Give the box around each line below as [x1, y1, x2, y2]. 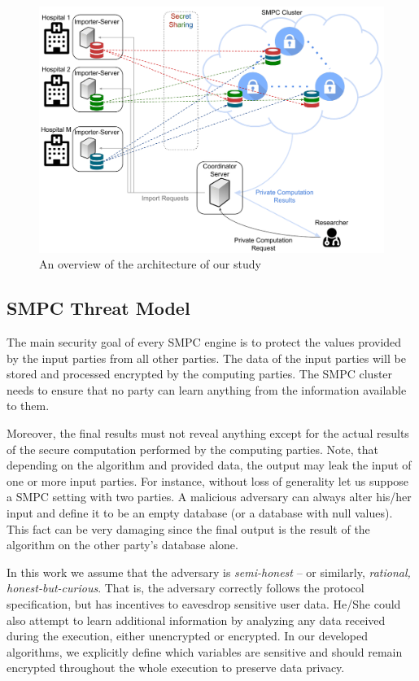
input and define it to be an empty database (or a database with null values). [7, 504, 393, 521]
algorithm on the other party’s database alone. [7, 536, 238, 553]
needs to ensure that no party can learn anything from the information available [7, 381, 407, 398]
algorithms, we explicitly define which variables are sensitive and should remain [7, 643, 403, 660]
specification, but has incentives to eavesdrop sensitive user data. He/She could [7, 595, 401, 612]
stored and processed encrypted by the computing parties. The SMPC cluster [7, 365, 393, 382]
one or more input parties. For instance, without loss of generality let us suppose [7, 472, 409, 489]
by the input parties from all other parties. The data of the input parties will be [7, 349, 406, 366]
